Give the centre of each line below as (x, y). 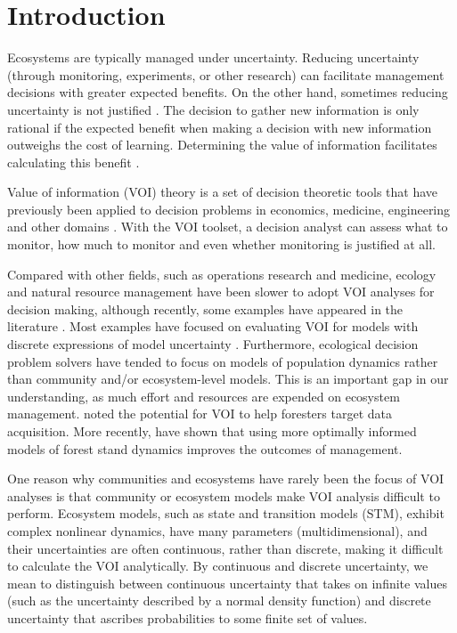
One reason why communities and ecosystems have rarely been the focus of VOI (226, 479)
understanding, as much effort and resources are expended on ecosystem (204, 396)
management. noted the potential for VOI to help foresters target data (200, 414)
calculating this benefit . (73, 162)
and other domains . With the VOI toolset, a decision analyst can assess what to (228, 227)
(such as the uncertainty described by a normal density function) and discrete (219, 601)
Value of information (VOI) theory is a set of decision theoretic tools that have (223, 192)
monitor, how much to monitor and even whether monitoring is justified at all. (221, 244)
